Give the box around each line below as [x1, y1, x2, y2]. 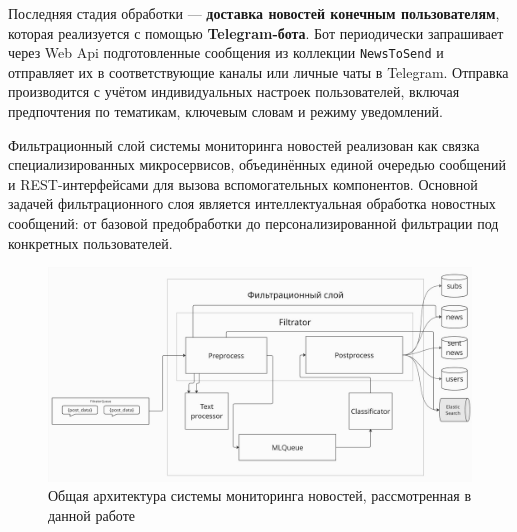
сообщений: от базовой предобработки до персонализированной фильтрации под [8, 213, 499, 233]
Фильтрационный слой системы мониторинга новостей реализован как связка [8, 134, 480, 155]
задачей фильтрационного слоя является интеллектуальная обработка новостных [8, 193, 496, 214]
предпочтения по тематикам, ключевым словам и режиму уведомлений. [8, 101, 443, 122]
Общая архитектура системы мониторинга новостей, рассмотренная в [48, 485, 472, 506]
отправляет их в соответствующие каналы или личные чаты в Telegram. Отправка [8, 61, 509, 82]
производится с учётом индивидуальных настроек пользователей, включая [8, 81, 460, 102]
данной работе [48, 504, 135, 525]
